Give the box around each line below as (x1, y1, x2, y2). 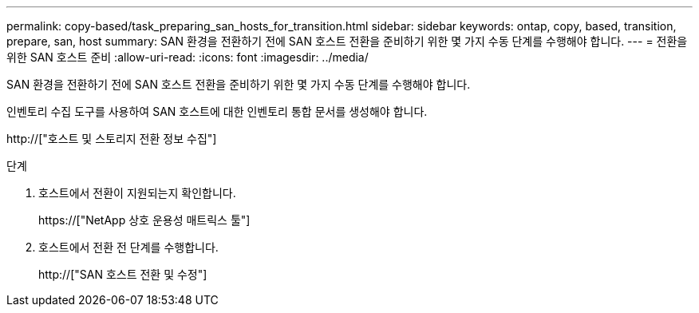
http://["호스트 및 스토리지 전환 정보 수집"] (6, 132, 217, 145)
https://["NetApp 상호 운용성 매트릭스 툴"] (38, 213, 251, 227)
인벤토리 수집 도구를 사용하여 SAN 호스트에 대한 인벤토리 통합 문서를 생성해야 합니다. (6, 105, 428, 118)
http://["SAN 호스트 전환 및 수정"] (38, 267, 207, 281)
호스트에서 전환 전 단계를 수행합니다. (38, 240, 219, 254)
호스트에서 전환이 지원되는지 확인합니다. (38, 186, 236, 200)
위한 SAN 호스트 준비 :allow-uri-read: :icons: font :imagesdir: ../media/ (6, 50, 369, 64)
